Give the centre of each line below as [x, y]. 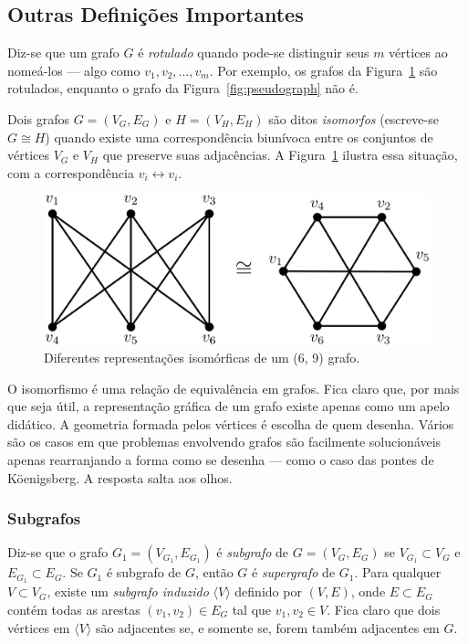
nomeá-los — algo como [74, 70]
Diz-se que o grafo [58, 552]
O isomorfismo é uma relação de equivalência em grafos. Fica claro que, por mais [234, 388]
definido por [268, 591]
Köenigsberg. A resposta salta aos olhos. [120, 477]
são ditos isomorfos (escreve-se [354, 118]
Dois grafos [39, 118]
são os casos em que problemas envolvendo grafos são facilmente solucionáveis [224, 442]
